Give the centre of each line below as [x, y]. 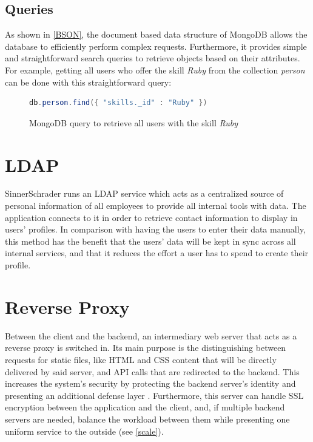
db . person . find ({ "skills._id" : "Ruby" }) [118, 103]
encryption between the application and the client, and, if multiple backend [145, 407]
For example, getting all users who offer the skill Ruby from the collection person [155, 70]
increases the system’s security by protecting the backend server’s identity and [150, 383]
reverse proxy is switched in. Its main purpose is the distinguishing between [146, 348]
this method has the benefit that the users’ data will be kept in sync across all [150, 241]
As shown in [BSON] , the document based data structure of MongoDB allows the [156, 34]
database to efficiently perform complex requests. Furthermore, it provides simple [156, 46]
